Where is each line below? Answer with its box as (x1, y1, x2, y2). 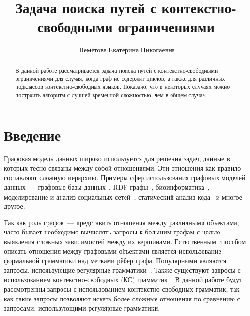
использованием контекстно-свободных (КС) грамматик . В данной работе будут (4, 274, 243, 284)
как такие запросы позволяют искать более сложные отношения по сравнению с (4, 293, 240, 303)
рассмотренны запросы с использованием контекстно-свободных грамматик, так (4, 283, 240, 294)
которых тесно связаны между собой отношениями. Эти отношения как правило (4, 163, 241, 173)
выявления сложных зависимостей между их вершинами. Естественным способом (4, 236, 246, 247)
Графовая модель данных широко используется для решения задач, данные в (4, 153, 230, 164)
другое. (4, 201, 25, 211)
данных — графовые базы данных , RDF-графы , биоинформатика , (4, 182, 210, 192)
